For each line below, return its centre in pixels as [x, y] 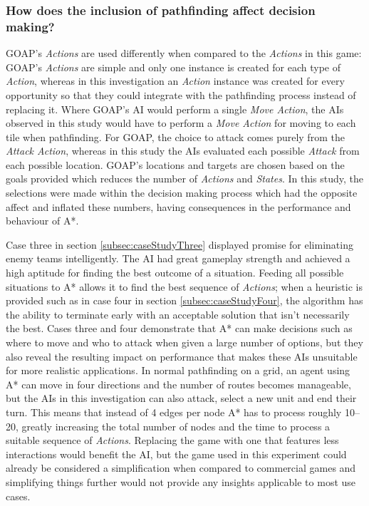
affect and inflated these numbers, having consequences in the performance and [178, 206]
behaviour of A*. [42, 221]
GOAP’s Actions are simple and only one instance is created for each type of [173, 67]
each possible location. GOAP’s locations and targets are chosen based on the [175, 164]
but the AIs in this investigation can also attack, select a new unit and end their [181, 398]
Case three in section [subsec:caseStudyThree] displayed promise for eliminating [180, 244]
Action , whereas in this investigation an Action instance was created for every [175, 81]
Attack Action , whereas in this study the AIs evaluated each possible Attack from [183, 151]
